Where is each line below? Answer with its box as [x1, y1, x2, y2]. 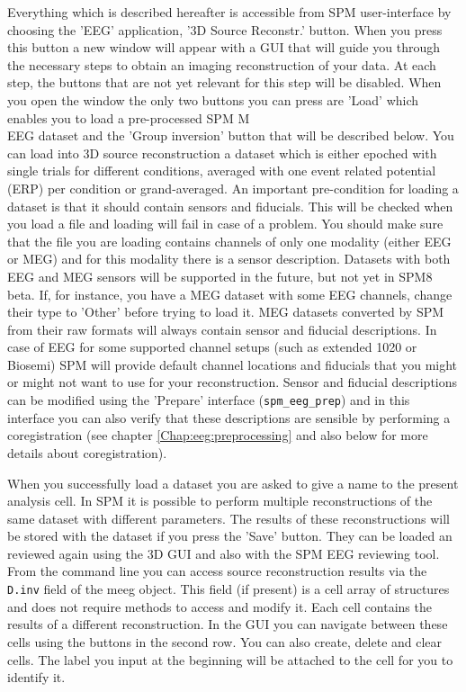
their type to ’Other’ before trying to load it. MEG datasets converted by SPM [7, 302, 444, 321]
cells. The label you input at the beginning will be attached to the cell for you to [7, 650, 453, 669]
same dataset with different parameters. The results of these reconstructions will [7, 508, 450, 527]
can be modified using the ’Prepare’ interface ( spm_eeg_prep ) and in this [7, 391, 410, 409]
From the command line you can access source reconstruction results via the [7, 562, 427, 580]
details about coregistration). [7, 443, 167, 462]
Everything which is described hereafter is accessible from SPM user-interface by [7, 3, 452, 21]
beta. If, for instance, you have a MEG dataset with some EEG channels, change [7, 284, 453, 303]
